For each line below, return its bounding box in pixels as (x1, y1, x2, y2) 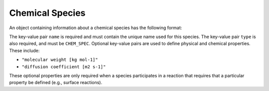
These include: (9, 47, 40, 53)
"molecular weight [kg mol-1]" (21, 57, 98, 63)
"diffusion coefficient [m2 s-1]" (21, 64, 106, 69)
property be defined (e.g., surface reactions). (9, 80, 102, 86)
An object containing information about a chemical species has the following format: (9, 25, 182, 31)
